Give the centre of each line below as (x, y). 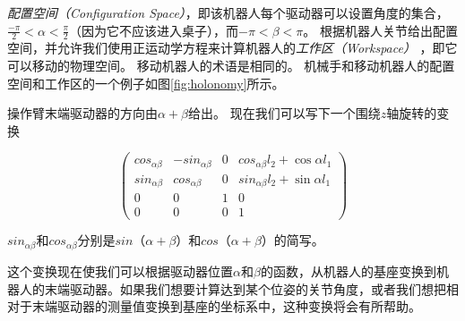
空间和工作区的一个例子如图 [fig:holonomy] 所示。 (146, 83)
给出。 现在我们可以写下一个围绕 (284, 113)
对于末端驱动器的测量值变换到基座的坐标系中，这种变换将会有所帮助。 (214, 306)
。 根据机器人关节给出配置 (380, 30)
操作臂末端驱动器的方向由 (82, 113)
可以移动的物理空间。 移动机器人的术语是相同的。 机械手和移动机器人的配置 (231, 66)
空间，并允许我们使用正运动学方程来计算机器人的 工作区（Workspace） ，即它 (232, 48)
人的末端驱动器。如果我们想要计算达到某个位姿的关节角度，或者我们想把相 (239, 288)
